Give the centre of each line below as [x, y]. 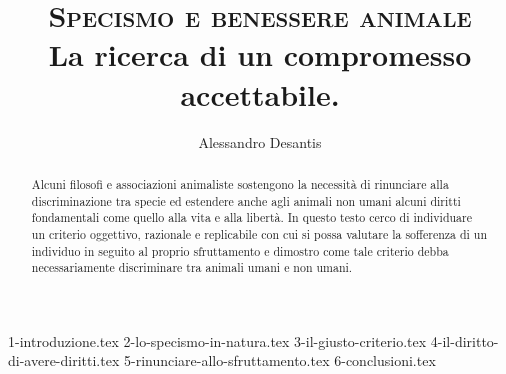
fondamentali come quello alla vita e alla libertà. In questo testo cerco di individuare [251, 217]
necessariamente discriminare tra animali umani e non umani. [192, 267]
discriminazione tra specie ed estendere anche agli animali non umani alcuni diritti [246, 200]
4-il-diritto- [464, 340]
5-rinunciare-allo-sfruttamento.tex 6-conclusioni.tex [280, 360]
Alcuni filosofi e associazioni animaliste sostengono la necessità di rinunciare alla [240, 183]
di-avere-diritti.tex [64, 360]
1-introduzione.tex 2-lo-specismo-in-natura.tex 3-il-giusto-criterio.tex [217, 340]
